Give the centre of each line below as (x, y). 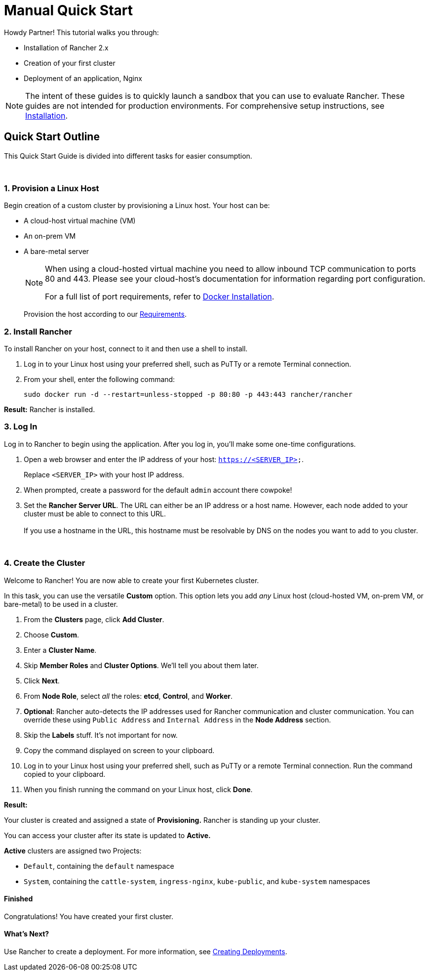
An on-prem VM (50, 236)
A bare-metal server (57, 252)
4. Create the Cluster (45, 563)
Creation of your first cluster (70, 63)
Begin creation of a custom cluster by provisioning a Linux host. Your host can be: (137, 206)
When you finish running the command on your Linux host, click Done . (138, 789)
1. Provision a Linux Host (52, 188)
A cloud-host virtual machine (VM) (80, 221)
